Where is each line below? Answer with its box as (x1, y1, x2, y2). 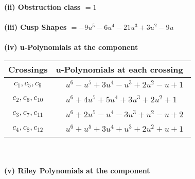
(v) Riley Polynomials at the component (4, 165, 150, 175)
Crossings (8, 63, 48, 75)
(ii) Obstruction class (4, 2, 81, 12)
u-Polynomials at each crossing (56, 63, 183, 75)
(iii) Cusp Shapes (4, 22, 67, 32)
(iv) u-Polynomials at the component (4, 42, 138, 52)
